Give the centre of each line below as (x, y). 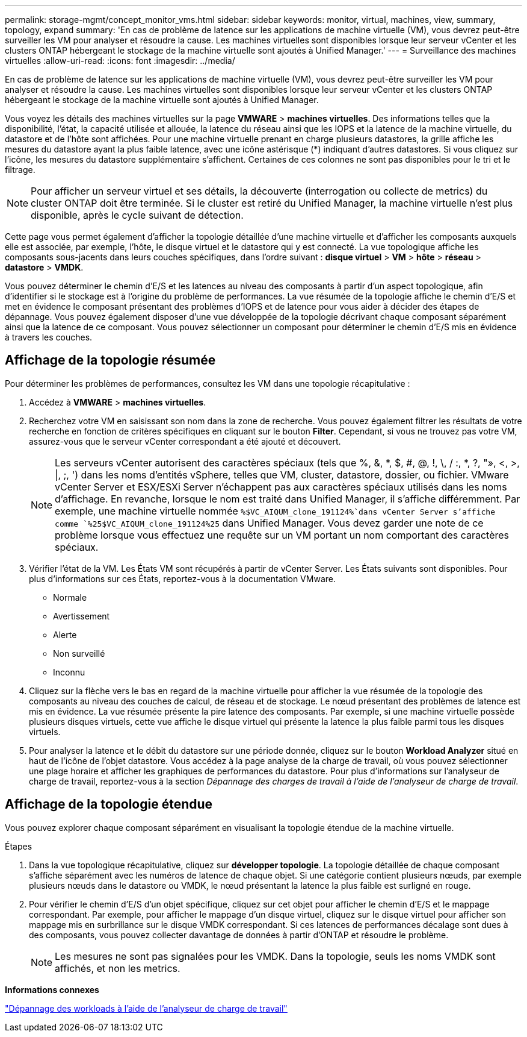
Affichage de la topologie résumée (110, 360)
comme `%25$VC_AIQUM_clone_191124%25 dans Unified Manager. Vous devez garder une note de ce (269, 523)
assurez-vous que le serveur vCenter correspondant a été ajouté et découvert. (185, 441)
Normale (70, 597)
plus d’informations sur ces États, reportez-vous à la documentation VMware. (182, 578)
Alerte (65, 634)
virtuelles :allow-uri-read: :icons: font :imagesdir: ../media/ (120, 61)
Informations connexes (52, 989)
